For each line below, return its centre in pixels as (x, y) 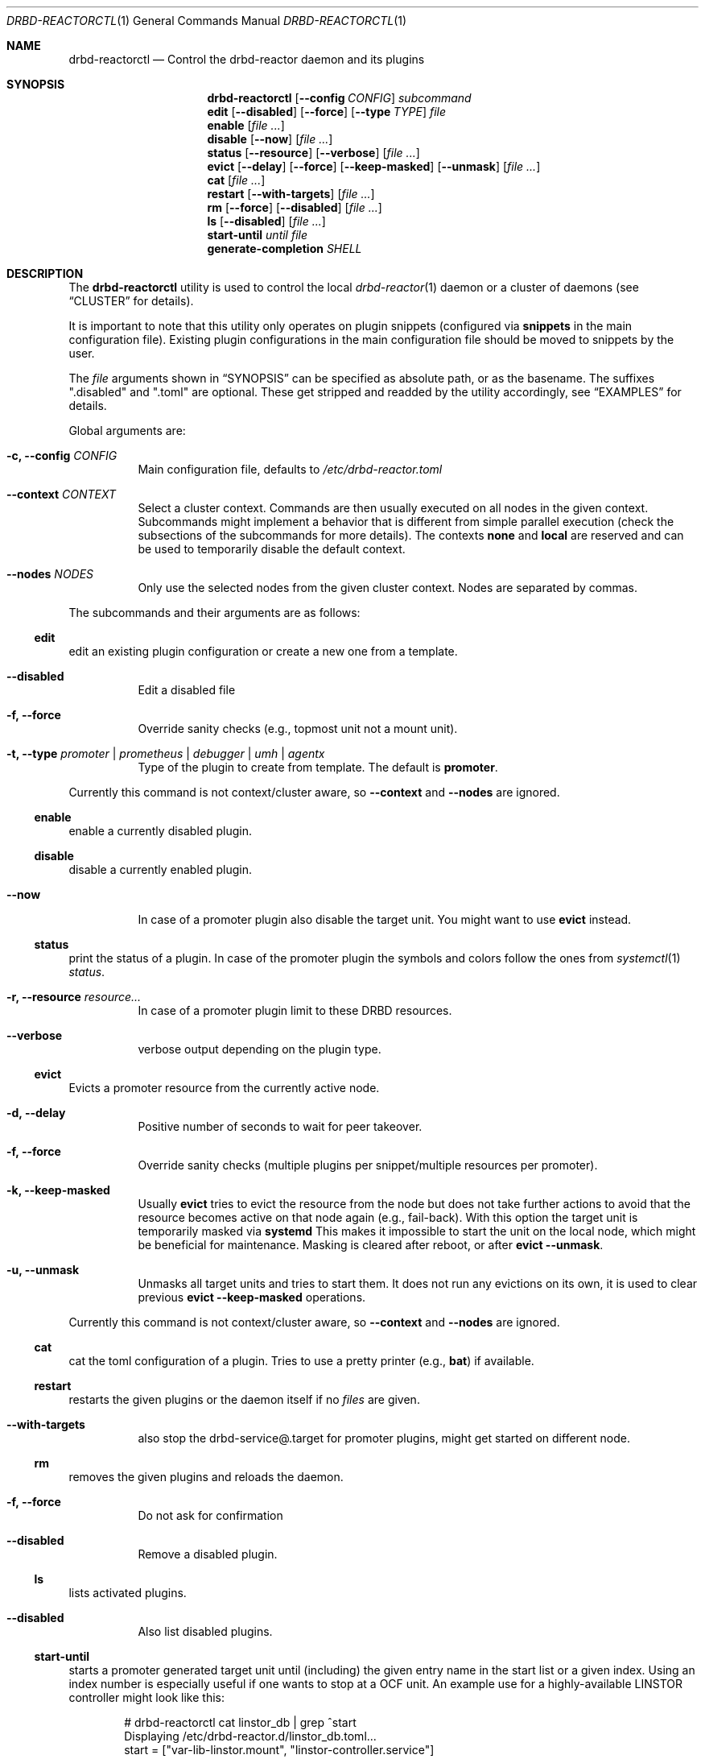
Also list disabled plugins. (205, 1631)
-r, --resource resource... (74, 997)
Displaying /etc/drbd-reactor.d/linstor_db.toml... (250, 1736)
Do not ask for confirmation (210, 1515)
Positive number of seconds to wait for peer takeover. (280, 1126)
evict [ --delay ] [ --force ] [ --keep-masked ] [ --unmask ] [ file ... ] (374, 166)
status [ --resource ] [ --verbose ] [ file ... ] (313, 153)
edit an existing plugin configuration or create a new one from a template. (263, 651)
